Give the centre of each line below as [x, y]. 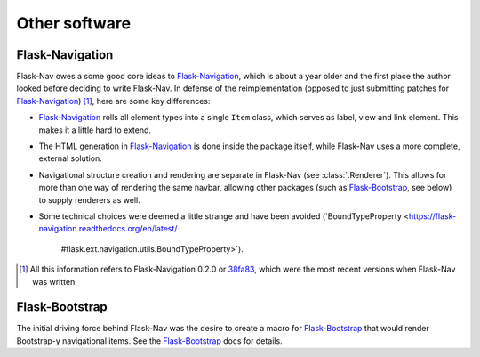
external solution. [70, 158]
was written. [55, 281]
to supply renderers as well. [90, 199]
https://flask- [433, 216]
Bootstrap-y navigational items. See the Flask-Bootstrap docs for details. [150, 341]
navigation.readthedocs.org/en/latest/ [108, 229]
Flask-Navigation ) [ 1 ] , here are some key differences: [113, 101]
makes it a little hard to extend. [95, 130]
